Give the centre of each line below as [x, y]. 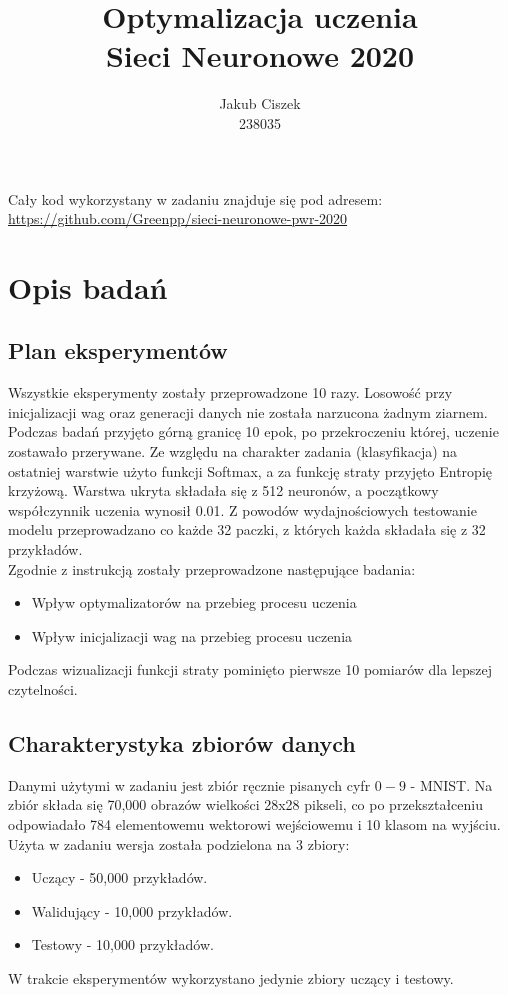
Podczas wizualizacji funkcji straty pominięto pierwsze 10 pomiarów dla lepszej [250, 669]
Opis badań [88, 286]
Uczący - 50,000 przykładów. [119, 877]
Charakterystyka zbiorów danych [182, 742]
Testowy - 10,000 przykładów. [122, 944]
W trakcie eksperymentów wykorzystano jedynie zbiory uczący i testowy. [231, 977]
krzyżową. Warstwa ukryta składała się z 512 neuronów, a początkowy [223, 490]
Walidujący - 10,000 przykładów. [132, 910]
